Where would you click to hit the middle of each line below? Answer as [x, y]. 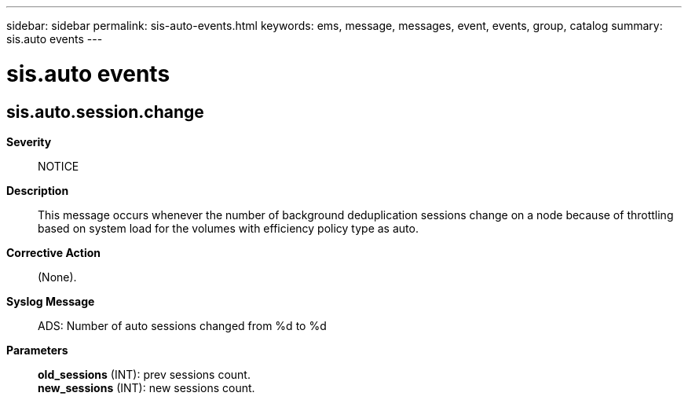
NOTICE [59, 166]
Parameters [37, 350]
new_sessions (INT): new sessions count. [146, 387]
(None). [57, 277]
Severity [29, 141]
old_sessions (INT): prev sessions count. [144, 374]
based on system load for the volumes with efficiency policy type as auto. [228, 228]
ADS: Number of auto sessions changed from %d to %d [182, 325]
